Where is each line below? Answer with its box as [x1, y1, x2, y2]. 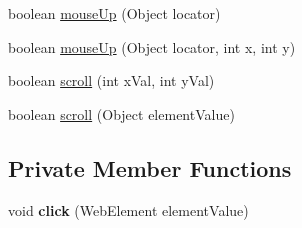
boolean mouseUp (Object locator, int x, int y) [8, 36, 296, 57]
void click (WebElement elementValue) [8, 199, 249, 220]
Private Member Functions [8, 152, 292, 183]
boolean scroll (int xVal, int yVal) [8, 70, 215, 91]
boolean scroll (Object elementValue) [8, 103, 235, 124]
